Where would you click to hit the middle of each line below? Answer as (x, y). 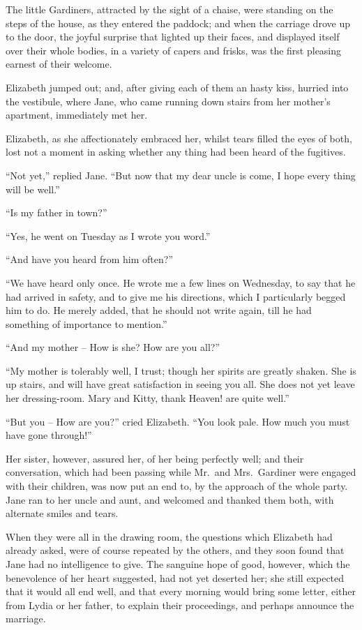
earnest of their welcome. (59, 64)
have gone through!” (49, 435)
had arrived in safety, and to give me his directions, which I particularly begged (176, 296)
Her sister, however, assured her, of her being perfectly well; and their (155, 458)
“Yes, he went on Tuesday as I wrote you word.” (108, 235)
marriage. (26, 618)
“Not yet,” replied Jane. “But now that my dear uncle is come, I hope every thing (181, 175)
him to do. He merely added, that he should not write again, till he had (159, 310)
